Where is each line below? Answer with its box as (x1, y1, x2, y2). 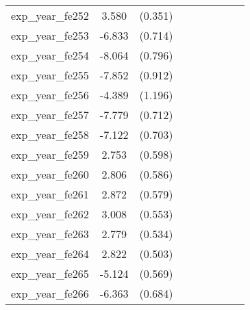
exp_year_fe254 (11, 47, 89, 63)
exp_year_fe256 (11, 87, 89, 103)
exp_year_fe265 (11, 266, 89, 281)
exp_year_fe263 (11, 226, 89, 242)
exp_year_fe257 (11, 107, 89, 122)
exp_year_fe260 (11, 166, 89, 182)
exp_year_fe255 (11, 67, 89, 83)
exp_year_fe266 (11, 285, 89, 301)
